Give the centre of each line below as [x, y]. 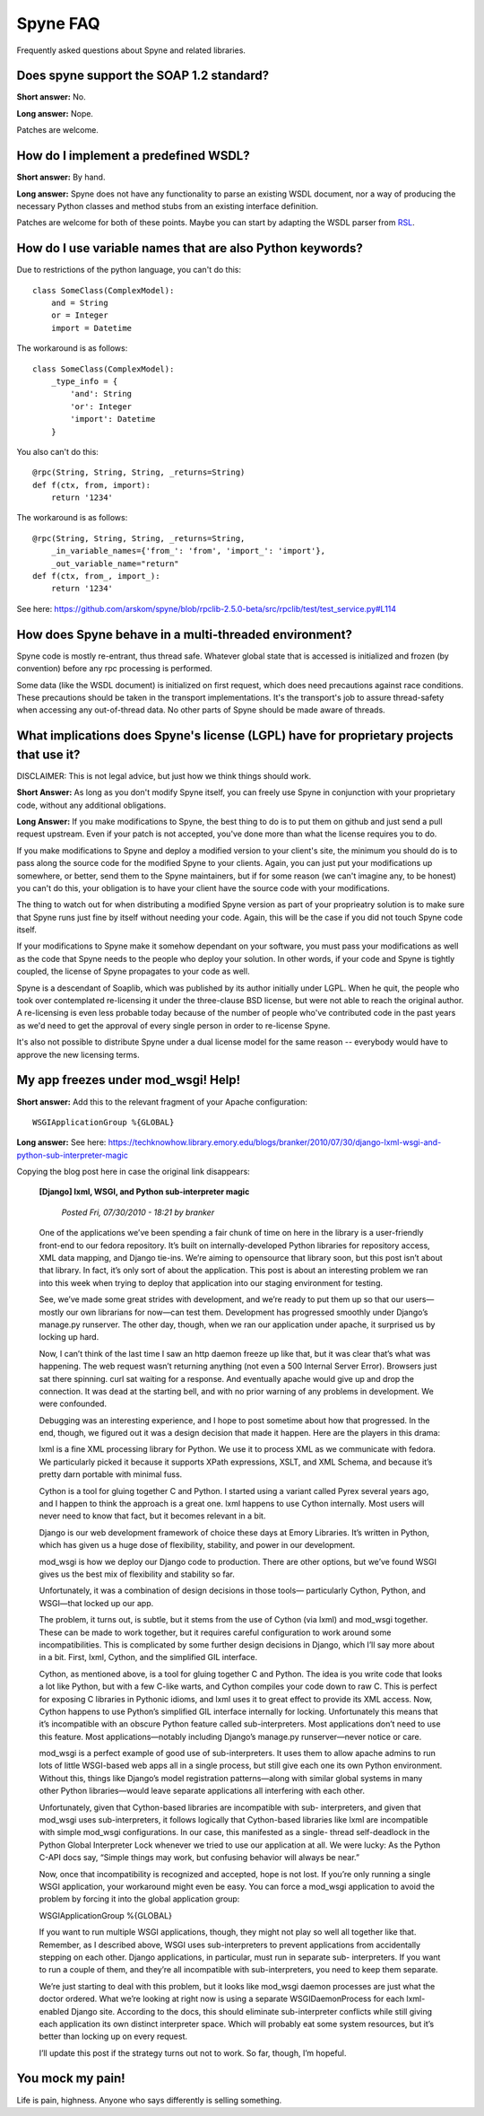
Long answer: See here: [61, 1142]
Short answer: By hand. [61, 177]
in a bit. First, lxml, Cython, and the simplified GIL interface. [148, 1657]
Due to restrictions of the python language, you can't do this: [129, 270]
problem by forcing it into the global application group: [139, 1899]
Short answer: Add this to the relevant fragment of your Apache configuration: [162, 1102]
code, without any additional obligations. [91, 805]
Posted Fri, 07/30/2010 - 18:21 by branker [138, 1212]
